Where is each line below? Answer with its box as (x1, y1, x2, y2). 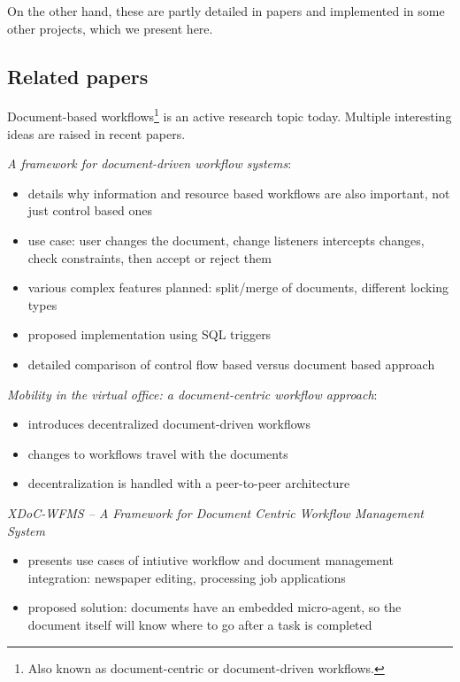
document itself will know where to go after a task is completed (27, 615, 372, 633)
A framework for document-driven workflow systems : (7, 154, 292, 173)
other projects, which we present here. (7, 19, 213, 37)
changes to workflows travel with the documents (27, 444, 288, 462)
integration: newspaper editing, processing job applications (27, 568, 346, 586)
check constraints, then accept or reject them (27, 248, 272, 267)
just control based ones (27, 201, 153, 220)
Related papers (7, 62, 149, 89)
